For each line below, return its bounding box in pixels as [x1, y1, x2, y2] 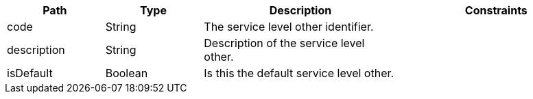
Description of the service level [204, 36, 365, 50]
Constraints [464, 3, 528, 17]
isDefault [7, 66, 53, 80]
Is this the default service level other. [204, 66, 394, 80]
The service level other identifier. [204, 20, 374, 33]
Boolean [105, 66, 148, 80]
